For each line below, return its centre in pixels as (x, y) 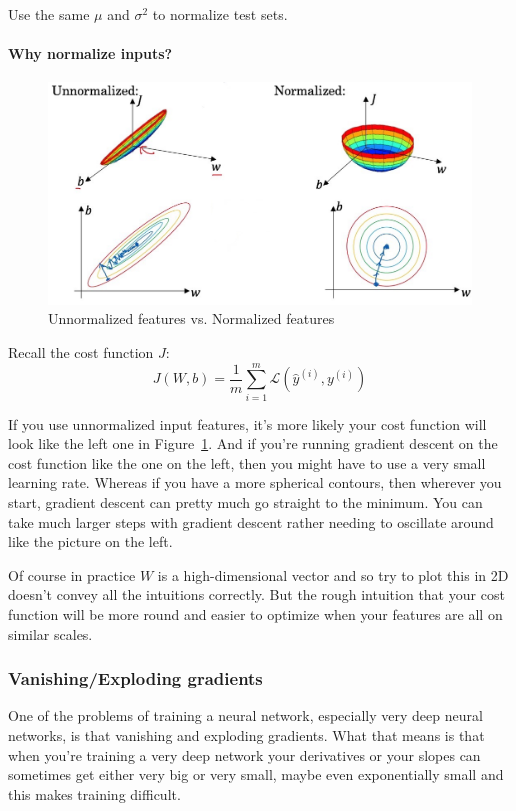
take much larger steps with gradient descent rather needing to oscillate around (251, 521)
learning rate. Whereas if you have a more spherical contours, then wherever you (255, 482)
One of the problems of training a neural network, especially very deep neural (245, 715)
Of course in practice (72, 574)
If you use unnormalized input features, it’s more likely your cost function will (247, 423)
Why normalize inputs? (90, 53)
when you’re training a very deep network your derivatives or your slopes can (244, 754)
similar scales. (50, 633)
